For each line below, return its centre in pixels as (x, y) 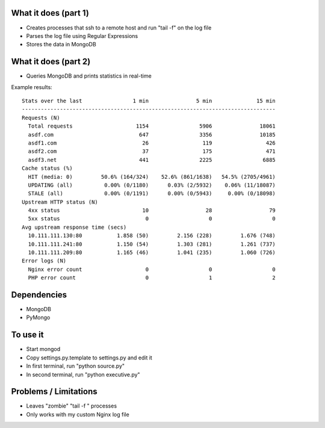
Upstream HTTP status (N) (60, 202)
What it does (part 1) (50, 13)
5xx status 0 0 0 (152, 219)
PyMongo (38, 318)
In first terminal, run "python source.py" (76, 366)
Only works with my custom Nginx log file (78, 414)
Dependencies (39, 295)
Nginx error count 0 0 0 (152, 269)
